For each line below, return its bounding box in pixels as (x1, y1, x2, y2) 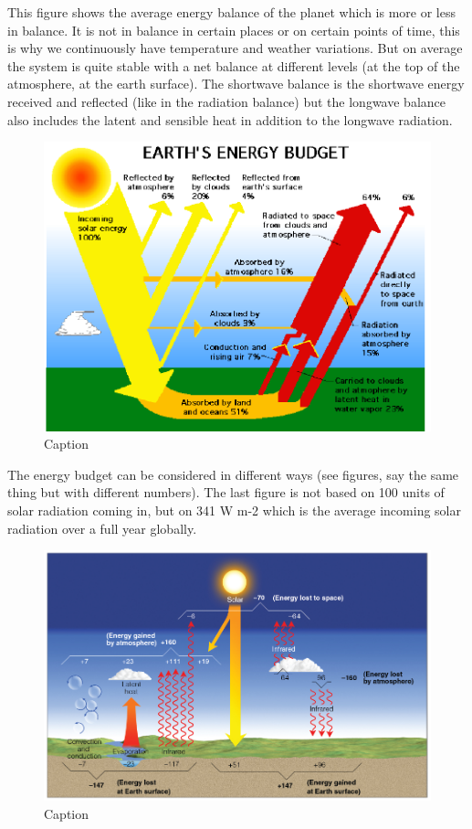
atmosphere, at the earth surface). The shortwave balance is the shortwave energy (7, 74, 465, 93)
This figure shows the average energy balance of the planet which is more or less (7, 3, 456, 21)
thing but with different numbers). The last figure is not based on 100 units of (7, 483, 445, 502)
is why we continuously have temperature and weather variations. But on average (7, 38, 463, 58)
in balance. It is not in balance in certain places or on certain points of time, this (7, 20, 460, 39)
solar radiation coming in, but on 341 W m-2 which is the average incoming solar (7, 500, 461, 519)
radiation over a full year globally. (7, 518, 197, 537)
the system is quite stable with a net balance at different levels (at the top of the (7, 56, 460, 75)
